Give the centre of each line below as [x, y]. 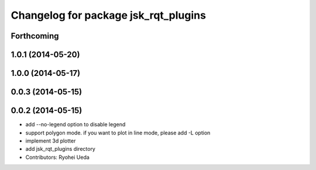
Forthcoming [35, 36]
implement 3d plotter [51, 141]
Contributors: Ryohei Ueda [58, 157]
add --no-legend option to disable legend [75, 124]
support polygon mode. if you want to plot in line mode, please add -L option [118, 133]
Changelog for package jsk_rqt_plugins [108, 15]
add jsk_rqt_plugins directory [61, 149]
